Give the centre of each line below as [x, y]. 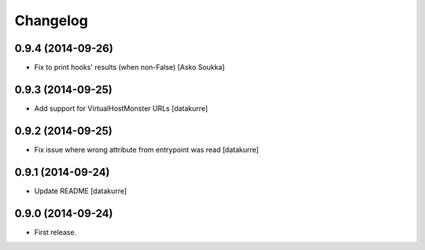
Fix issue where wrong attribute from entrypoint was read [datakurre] [146, 149]
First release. [55, 232]
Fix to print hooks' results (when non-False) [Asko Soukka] [129, 68]
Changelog [51, 20]
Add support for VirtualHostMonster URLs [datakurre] [121, 108]
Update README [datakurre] [81, 191]
